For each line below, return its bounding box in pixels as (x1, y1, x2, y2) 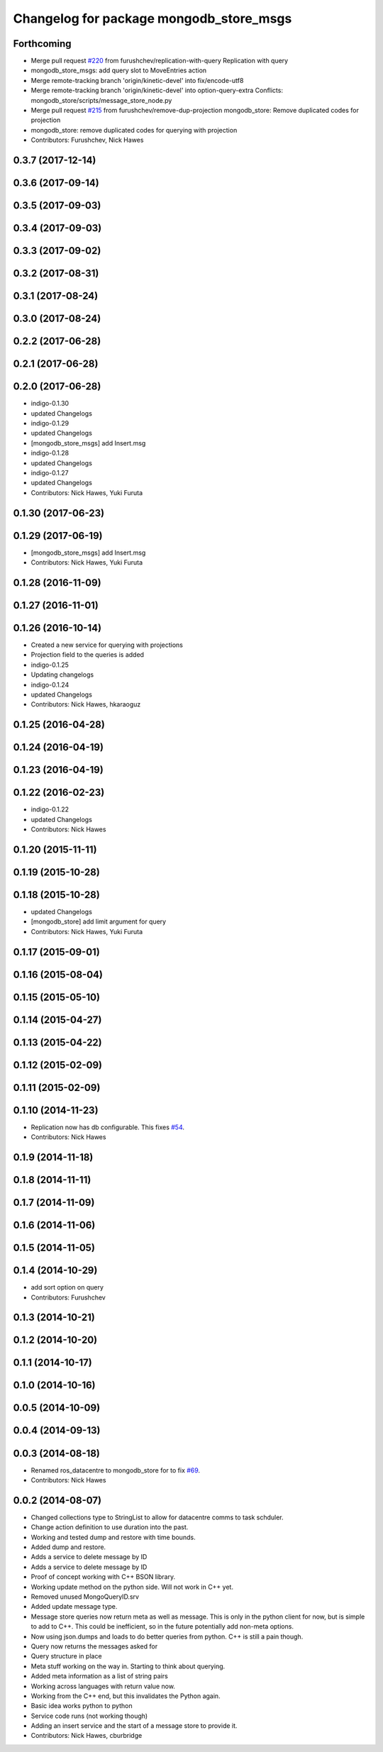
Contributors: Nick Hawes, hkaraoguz (30, 700, 141, 709)
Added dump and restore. (30, 1543, 106, 1551)
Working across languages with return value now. (30, 1682, 175, 1690)
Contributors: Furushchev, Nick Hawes (30, 135, 144, 145)
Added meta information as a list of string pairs (30, 1672, 168, 1680)
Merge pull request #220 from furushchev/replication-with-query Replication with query (30, 57, 289, 65)
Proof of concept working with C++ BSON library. (30, 1573, 176, 1581)
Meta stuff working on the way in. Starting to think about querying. (30, 1662, 226, 1670)
